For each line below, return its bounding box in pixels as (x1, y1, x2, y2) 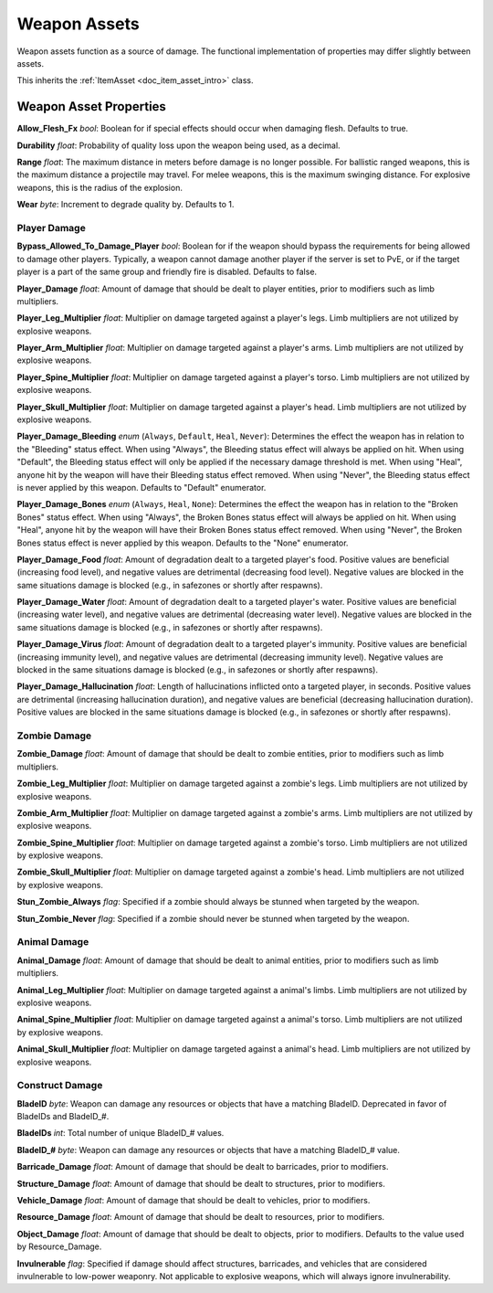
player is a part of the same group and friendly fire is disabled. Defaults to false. (16, 266, 318, 278)
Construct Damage (16, 1079, 103, 1092)
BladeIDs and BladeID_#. (16, 1111, 110, 1122)
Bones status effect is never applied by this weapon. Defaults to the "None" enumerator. (16, 537, 349, 548)
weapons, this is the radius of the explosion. (16, 182, 183, 193)
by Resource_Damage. (16, 1241, 102, 1252)
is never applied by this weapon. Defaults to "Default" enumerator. (16, 482, 267, 493)
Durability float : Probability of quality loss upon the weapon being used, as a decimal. (16, 140, 341, 151)
